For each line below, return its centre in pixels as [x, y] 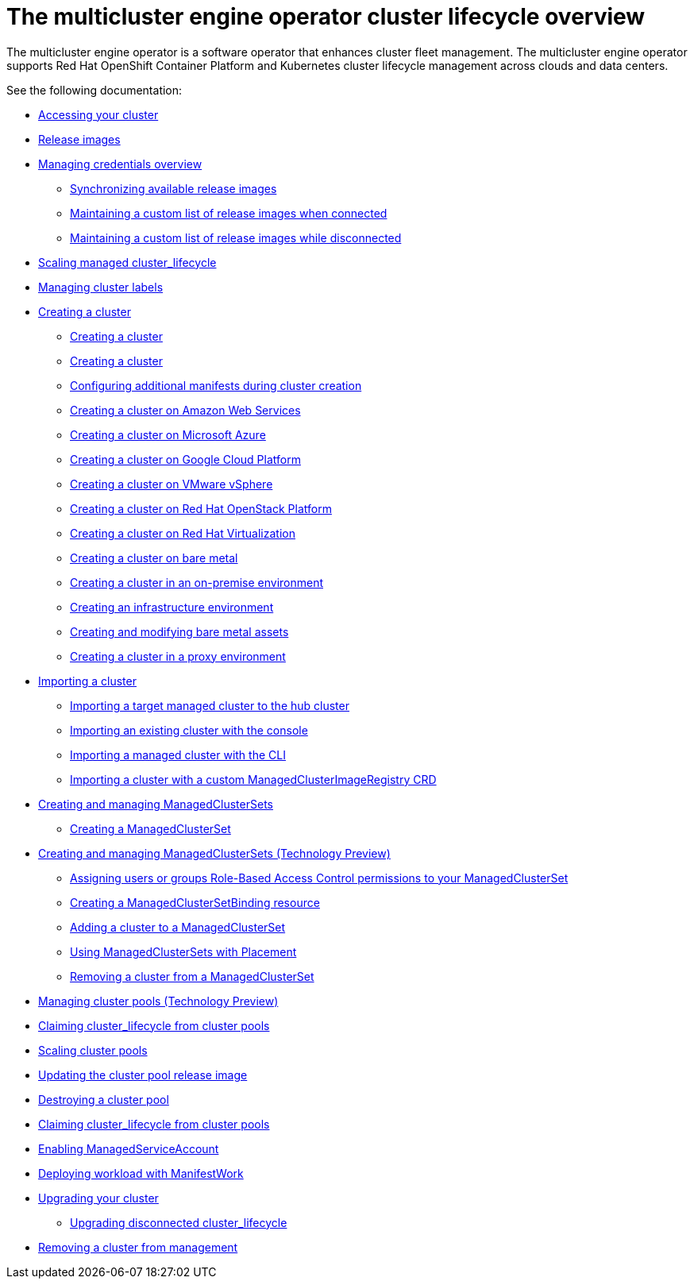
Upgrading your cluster [98, 1198]
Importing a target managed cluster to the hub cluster [210, 705]
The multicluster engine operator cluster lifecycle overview [326, 17]
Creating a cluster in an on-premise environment [197, 582]
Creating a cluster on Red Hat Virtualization [183, 533]
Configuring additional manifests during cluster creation [216, 385]
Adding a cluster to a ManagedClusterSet [178, 927]
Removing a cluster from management [138, 1247]
